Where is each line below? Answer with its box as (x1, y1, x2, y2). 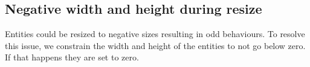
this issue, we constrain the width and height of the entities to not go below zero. (5, 39, 306, 51)
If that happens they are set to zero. (5, 51, 139, 63)
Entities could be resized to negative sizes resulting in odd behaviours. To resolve (5, 28, 305, 40)
